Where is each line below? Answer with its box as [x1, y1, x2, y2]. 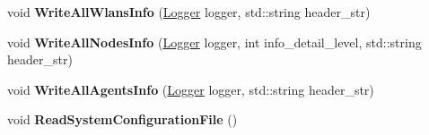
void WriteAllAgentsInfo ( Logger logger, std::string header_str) [7, 80, 374, 98]
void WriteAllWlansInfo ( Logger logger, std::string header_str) [7, 3, 371, 21]
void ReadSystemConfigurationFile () [7, 110, 238, 129]
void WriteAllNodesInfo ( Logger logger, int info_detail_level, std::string [7, 32, 422, 51]
